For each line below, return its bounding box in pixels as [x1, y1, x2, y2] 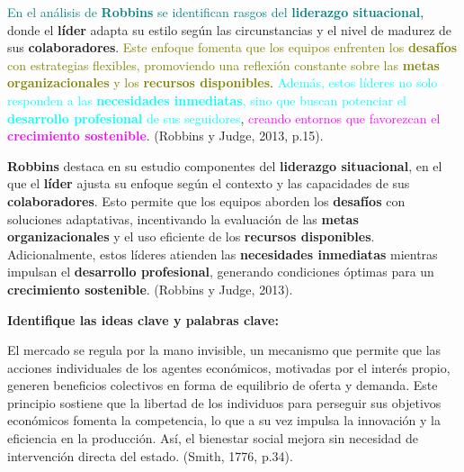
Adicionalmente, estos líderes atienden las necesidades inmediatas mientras [7, 244, 438, 263]
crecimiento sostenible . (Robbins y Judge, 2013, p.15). [7, 126, 324, 145]
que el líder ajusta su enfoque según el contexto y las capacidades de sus [7, 174, 410, 193]
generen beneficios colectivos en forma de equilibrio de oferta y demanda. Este [7, 376, 438, 395]
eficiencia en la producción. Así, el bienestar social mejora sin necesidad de [7, 429, 419, 448]
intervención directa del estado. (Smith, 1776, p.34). [7, 446, 293, 465]
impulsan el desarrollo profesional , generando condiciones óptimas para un [7, 262, 434, 281]
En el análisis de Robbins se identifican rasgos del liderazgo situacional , [7, 3, 424, 21]
